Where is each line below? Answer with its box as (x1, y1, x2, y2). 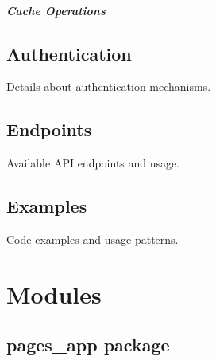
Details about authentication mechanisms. (6, 78, 211, 95)
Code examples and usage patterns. (6, 230, 179, 247)
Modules (6, 277, 102, 310)
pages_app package (6, 332, 170, 357)
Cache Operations (6, 2, 106, 18)
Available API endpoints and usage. (6, 155, 180, 171)
